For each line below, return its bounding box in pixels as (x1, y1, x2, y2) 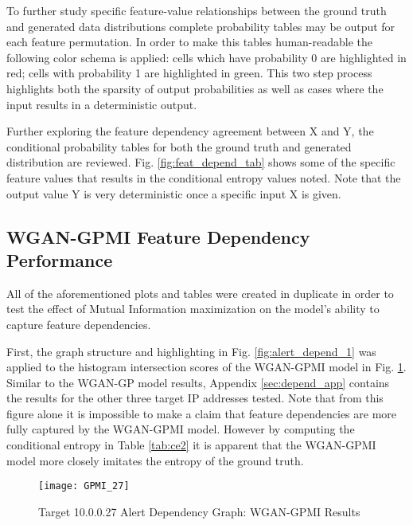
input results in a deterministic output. (6, 96, 197, 112)
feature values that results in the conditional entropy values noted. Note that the (6, 169, 401, 186)
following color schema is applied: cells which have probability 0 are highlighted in (6, 49, 407, 65)
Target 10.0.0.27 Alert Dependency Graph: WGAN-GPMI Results (38, 503, 360, 519)
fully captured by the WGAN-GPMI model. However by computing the (6, 421, 355, 437)
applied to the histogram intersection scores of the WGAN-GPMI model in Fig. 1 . (6, 358, 407, 375)
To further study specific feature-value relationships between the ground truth (6, 2, 387, 18)
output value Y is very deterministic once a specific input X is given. (6, 185, 341, 202)
